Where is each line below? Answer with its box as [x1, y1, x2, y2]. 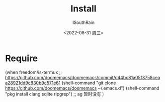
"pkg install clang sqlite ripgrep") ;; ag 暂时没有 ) [5, 91, 104, 97]
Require [5, 53, 38, 64]
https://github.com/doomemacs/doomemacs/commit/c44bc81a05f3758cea [5, 74, 161, 80]
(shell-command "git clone [61, 80, 116, 86]
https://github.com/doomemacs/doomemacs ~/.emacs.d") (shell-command [5, 85, 160, 91]
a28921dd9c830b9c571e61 [5, 80, 61, 86]
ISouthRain [72, 19, 95, 25]
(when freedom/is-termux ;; [5, 69, 62, 75]
